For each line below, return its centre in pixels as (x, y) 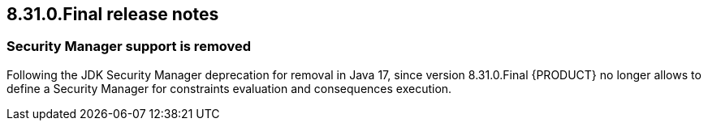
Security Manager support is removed (129, 47)
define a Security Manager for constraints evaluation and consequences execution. (229, 88)
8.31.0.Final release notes (113, 14)
